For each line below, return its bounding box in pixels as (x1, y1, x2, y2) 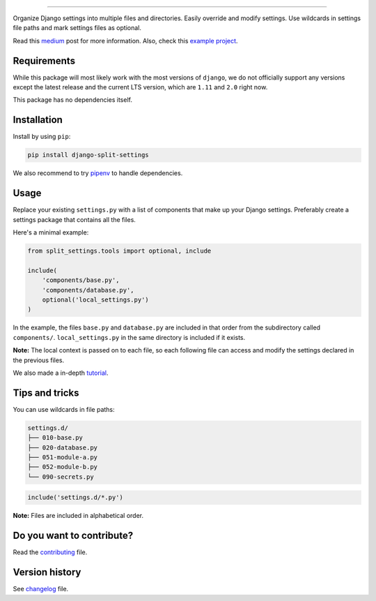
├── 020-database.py (27, 443, 97, 452)
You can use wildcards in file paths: (13, 405, 115, 413)
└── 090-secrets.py (27, 473, 94, 481)
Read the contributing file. (13, 548, 88, 556)
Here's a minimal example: (13, 228, 89, 237)
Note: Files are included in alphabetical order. (13, 512, 144, 520)
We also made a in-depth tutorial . (13, 369, 109, 377)
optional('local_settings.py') (42, 295, 149, 304)
